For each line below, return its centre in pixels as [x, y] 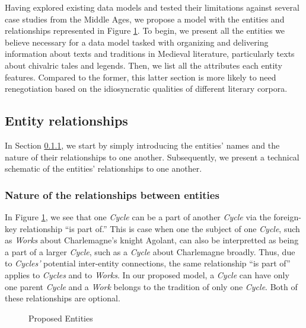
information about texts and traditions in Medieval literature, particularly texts [150, 54]
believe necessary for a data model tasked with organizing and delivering [137, 42]
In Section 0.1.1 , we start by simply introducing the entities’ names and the [142, 145]
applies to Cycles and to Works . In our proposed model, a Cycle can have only [147, 274]
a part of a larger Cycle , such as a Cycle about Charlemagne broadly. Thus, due [150, 251]
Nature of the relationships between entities [112, 194]
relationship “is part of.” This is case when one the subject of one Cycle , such [160, 228]
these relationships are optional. [63, 298]
